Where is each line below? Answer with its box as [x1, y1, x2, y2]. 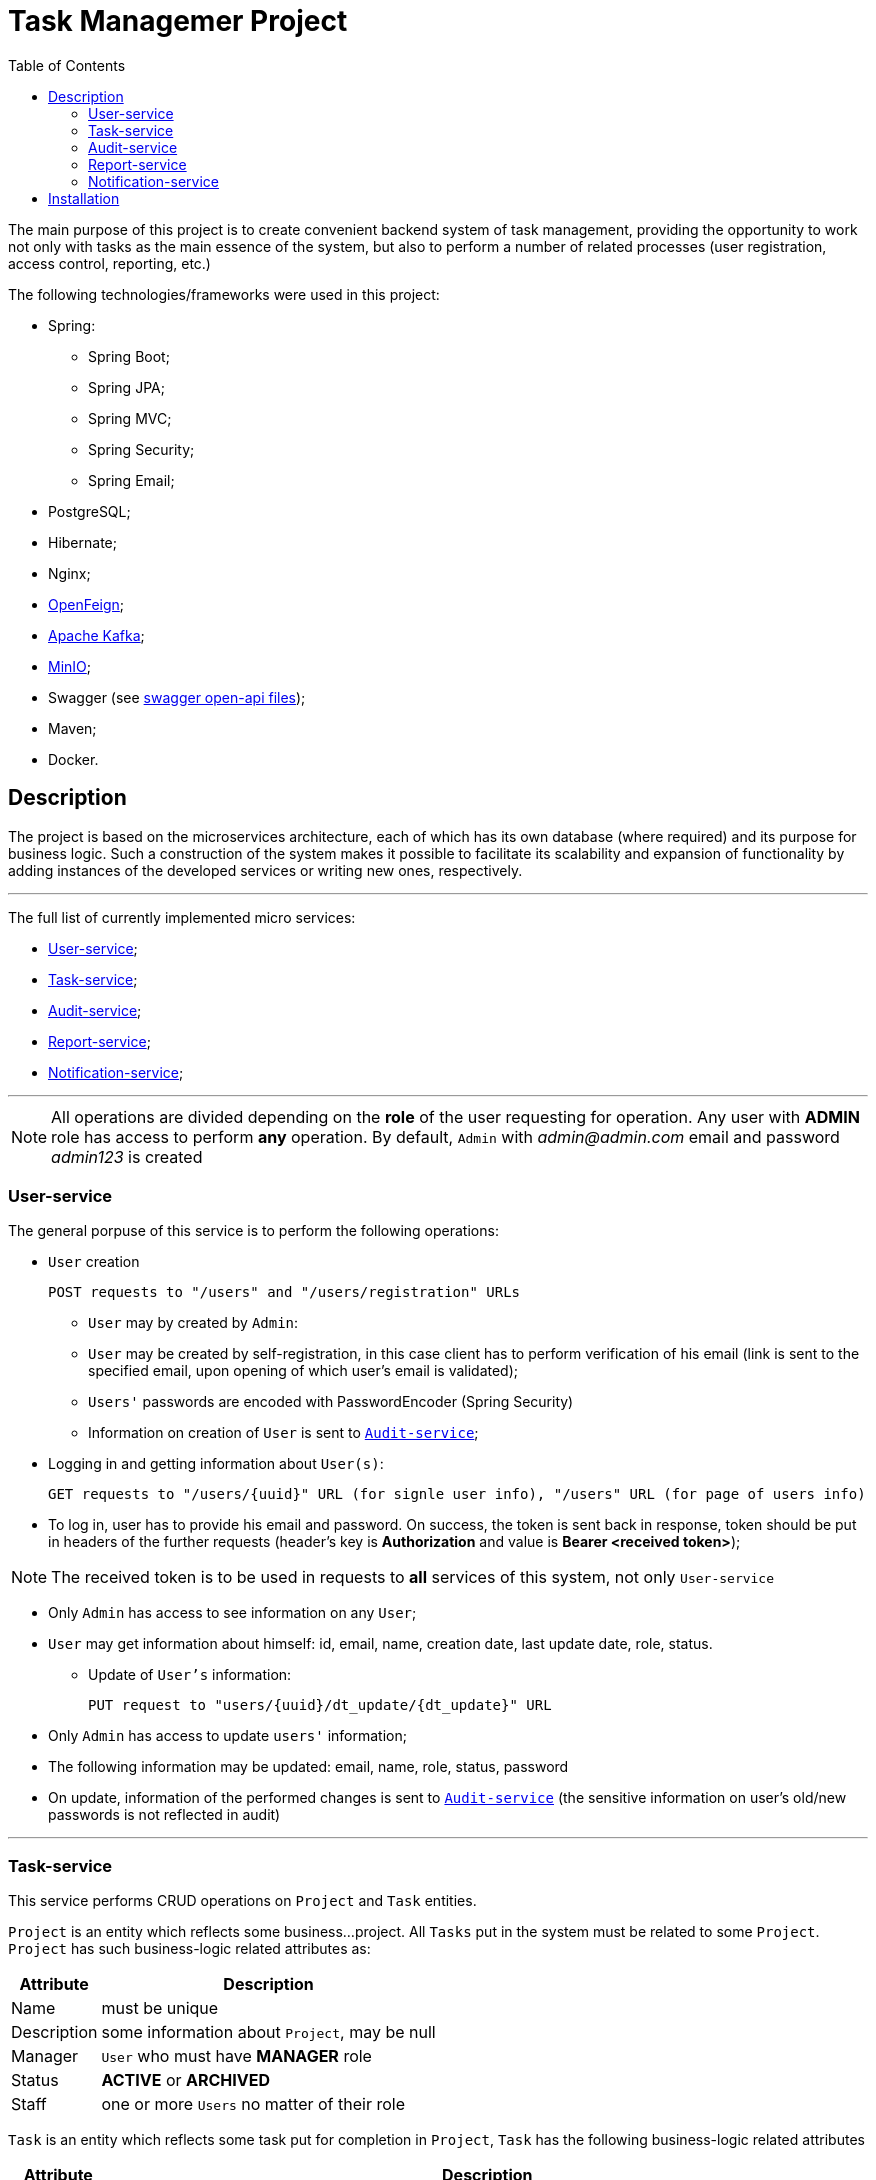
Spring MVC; [88, 409, 172, 427]
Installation [48, 189, 120, 207]
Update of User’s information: [88, 1666, 292, 1684]
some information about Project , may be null [101, 2022, 436, 2043]
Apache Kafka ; [48, 626, 145, 644]
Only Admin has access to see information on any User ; [48, 1604, 417, 1622]
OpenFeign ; [48, 595, 125, 613]
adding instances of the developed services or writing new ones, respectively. [8, 861, 523, 879]
